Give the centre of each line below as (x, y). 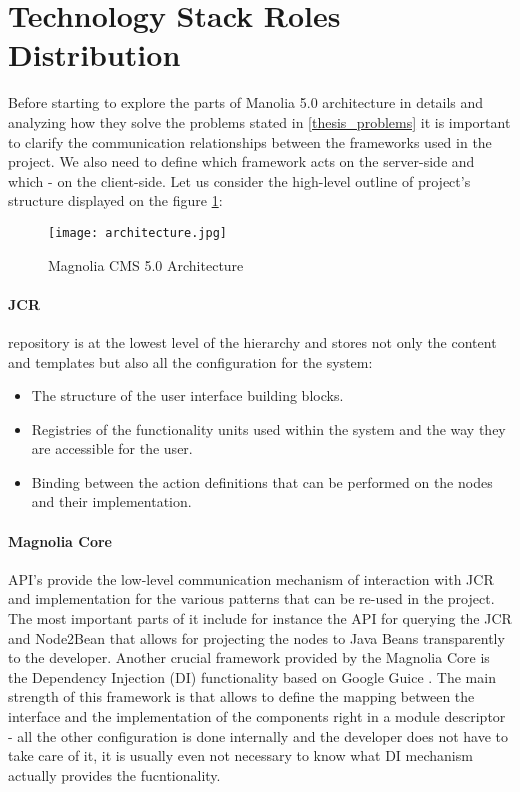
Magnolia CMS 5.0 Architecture (146, 264)
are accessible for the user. (112, 448)
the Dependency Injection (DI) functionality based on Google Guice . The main (252, 676)
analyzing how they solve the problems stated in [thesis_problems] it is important (259, 121)
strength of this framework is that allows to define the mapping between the (241, 696)
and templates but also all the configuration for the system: (190, 361)
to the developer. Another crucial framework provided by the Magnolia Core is (249, 657)
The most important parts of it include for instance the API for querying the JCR (260, 618)
